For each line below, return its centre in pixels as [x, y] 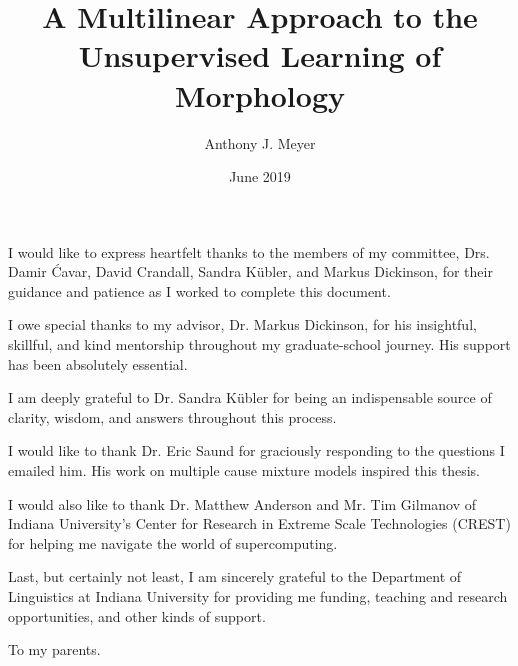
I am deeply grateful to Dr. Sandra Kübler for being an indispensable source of [250, 397]
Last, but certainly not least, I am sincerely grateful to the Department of [235, 576]
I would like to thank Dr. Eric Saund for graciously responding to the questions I [256, 450]
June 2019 [260, 176]
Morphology [260, 94]
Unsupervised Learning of [260, 55]
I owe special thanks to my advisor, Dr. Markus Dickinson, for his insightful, [242, 324]
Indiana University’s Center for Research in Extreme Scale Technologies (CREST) [259, 523]
